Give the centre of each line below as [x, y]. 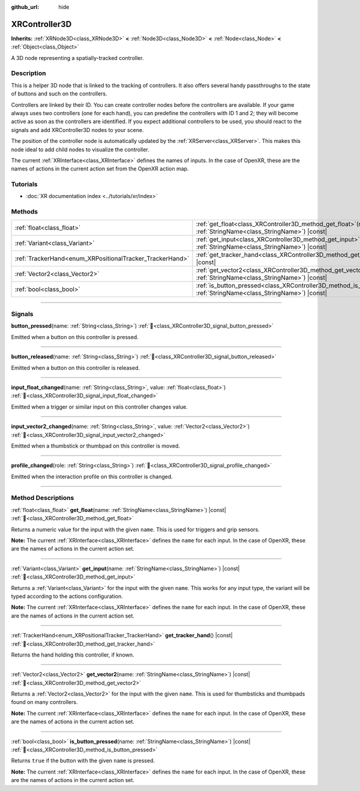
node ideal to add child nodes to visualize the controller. [80, 149]
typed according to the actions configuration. [67, 596]
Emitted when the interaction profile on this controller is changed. [92, 477]
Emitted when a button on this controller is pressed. [75, 337]
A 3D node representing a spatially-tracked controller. [77, 58]
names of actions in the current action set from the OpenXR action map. [100, 169]
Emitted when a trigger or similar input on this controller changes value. [100, 407]
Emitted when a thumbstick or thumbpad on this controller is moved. [95, 446]
